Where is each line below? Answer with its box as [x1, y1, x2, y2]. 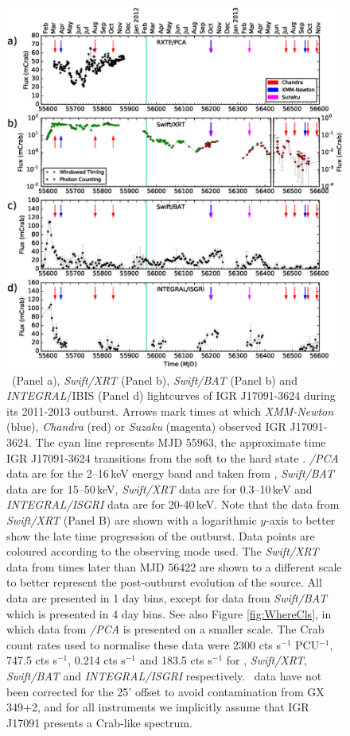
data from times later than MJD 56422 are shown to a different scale [6, 558, 342, 575]
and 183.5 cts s [139, 652, 212, 668]
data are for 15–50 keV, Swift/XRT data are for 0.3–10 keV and [6, 480, 313, 497]
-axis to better [266, 512, 336, 528]
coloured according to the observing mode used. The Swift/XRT [6, 543, 319, 560]
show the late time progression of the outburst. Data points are [6, 527, 315, 544]
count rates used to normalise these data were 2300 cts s [6, 636, 282, 653]
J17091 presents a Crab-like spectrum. [6, 714, 192, 730]
